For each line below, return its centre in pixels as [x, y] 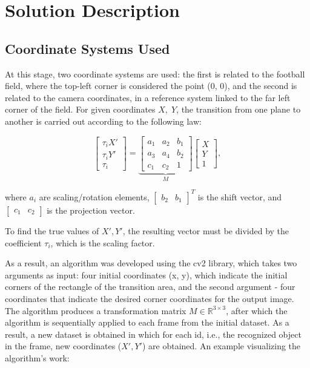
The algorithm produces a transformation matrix [96, 310]
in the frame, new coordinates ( [63, 346]
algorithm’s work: [37, 357]
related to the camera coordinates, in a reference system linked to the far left [148, 97]
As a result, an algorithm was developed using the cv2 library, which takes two [151, 263]
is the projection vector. [91, 210]
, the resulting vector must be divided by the [206, 230]
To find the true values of [52, 230]
